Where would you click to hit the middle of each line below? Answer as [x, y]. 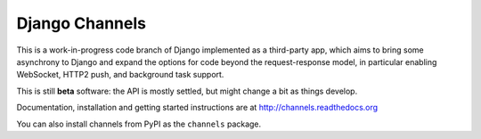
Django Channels [82, 23]
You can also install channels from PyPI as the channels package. [139, 124]
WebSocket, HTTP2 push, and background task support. [120, 75]
